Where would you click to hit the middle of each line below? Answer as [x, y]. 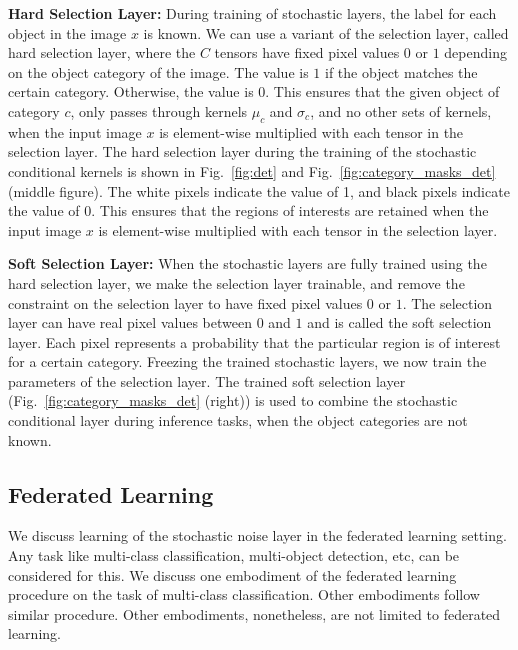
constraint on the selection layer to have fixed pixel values [185, 302]
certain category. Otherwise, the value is [131, 91]
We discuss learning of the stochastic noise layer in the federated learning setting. [257, 535]
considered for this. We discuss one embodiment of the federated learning [232, 574]
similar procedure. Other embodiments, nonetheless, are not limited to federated [254, 613]
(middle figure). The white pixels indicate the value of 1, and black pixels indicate [259, 190]
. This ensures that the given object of [382, 91]
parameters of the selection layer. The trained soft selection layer [207, 380]
